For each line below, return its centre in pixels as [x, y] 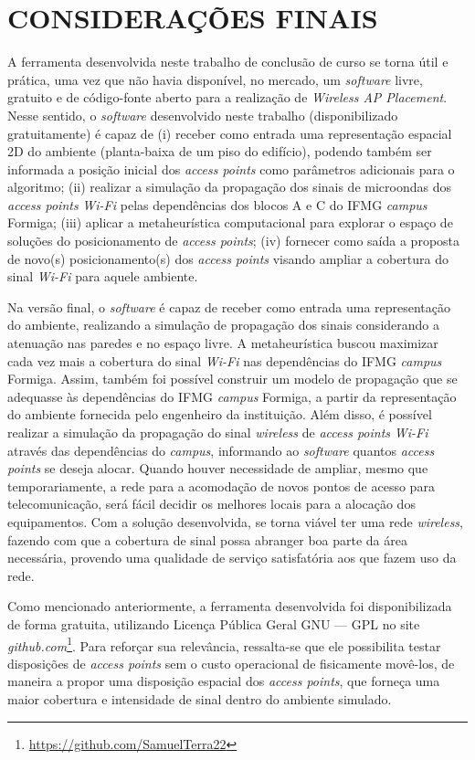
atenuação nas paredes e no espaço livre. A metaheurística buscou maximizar [223, 343]
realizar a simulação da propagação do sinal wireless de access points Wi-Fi [218, 432]
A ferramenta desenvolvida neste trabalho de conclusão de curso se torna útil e [228, 62]
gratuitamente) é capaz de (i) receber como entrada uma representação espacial [230, 133]
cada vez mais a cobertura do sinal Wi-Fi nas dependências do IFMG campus [225, 360]
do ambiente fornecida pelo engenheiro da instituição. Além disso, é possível [220, 414]
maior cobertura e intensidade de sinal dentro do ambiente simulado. [200, 698]
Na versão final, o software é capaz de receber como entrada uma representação [229, 306]
